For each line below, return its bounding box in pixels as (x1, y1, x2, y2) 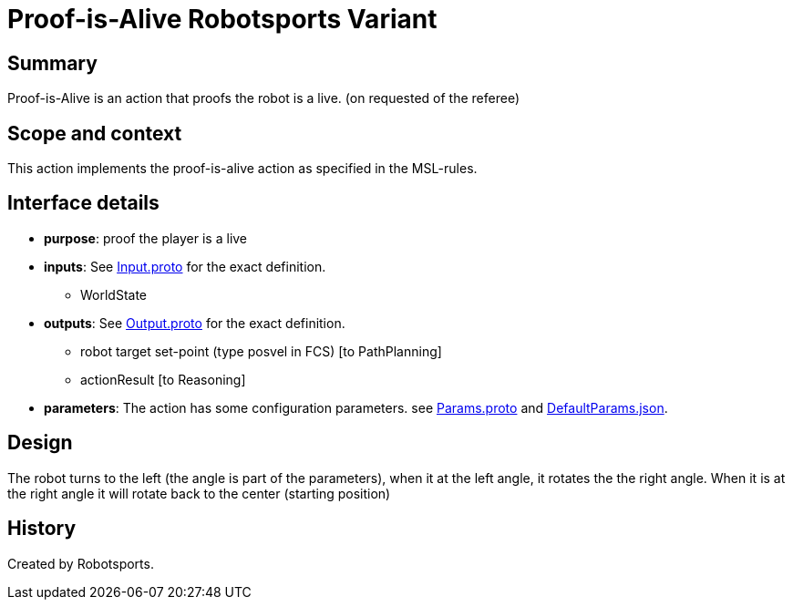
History (7, 517, 77, 540)
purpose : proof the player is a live (44, 230, 248, 246)
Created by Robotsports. (7, 555, 154, 571)
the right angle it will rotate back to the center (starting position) (7, 485, 391, 501)
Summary (7, 51, 98, 75)
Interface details (7, 191, 160, 215)
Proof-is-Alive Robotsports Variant (7, 4, 438, 35)
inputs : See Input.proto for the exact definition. (44, 258, 326, 274)
